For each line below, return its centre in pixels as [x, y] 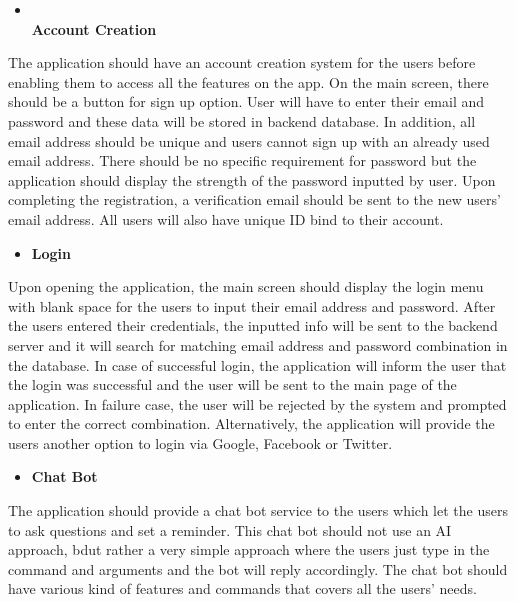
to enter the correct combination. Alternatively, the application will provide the [251, 423]
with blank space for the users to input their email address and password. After [252, 305]
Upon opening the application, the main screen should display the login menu [246, 286]
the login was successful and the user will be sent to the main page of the [232, 384]
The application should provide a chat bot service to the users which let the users [258, 510]
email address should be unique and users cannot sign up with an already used [249, 140]
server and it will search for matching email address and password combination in [258, 344]
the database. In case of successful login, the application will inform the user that [257, 364]
